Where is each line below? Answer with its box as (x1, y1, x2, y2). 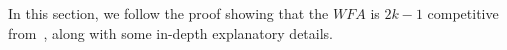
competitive (427, 3, 499, 23)
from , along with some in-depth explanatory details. (8, 22, 333, 43)
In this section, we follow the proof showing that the (8, 3, 329, 23)
